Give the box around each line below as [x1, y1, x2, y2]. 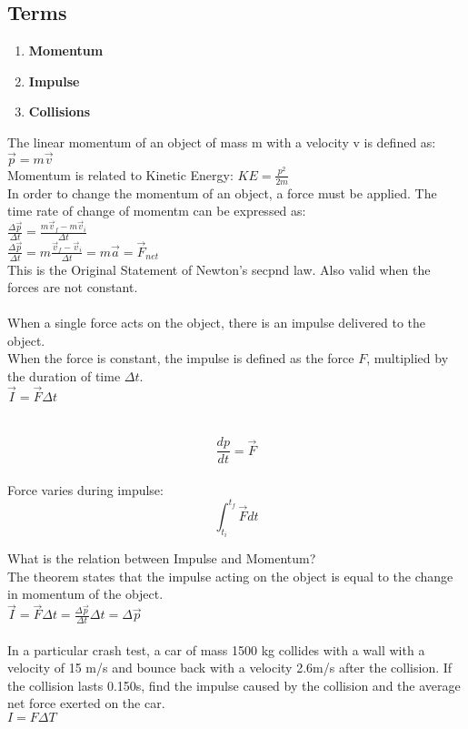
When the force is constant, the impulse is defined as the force [7, 349, 354, 368]
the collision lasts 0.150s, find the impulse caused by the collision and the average [7, 675, 461, 694]
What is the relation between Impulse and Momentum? [7, 549, 316, 568]
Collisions [28, 102, 91, 121]
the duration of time [7, 367, 121, 386]
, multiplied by [366, 349, 449, 368]
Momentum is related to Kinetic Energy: [7, 165, 234, 184]
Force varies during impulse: [7, 480, 164, 499]
